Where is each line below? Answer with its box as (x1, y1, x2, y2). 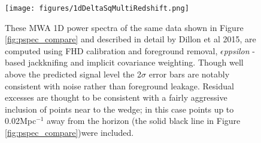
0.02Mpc (5, 114, 37, 127)
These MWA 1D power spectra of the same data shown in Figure (5, 21, 244, 33)
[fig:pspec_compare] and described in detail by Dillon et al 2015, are (5, 33, 256, 45)
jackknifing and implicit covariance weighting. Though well (28, 56, 244, 69)
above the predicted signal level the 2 (5, 68, 141, 80)
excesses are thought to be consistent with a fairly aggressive (5, 91, 227, 104)
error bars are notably (148, 68, 230, 80)
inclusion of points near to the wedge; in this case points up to (5, 102, 234, 115)
